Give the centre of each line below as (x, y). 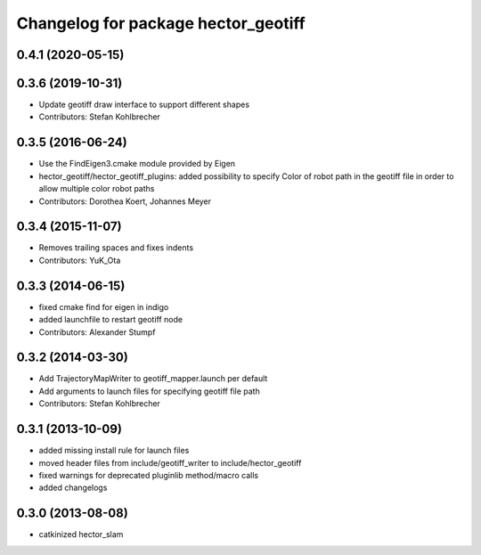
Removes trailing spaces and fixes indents (116, 248)
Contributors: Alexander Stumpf (97, 332)
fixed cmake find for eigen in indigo (104, 306)
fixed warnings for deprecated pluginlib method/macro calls (148, 475)
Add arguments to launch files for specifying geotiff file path (149, 391)
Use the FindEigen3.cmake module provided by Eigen (137, 164)
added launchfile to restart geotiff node (110, 320)
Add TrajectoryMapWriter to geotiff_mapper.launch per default (153, 379)
